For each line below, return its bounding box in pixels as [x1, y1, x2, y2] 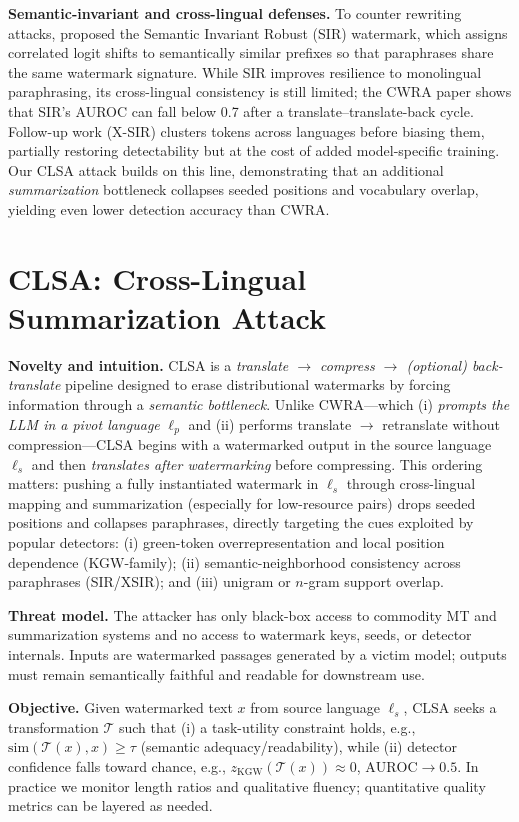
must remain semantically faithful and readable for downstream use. [8, 663, 425, 684]
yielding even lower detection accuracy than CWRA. [8, 198, 330, 219]
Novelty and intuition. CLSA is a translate [8, 354, 289, 375]
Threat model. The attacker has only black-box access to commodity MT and [8, 604, 497, 625]
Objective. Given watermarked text [8, 697, 233, 718]
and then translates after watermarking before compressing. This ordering [31, 453, 483, 474]
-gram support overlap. [303, 571, 444, 592]
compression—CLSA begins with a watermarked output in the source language [8, 434, 492, 455]
